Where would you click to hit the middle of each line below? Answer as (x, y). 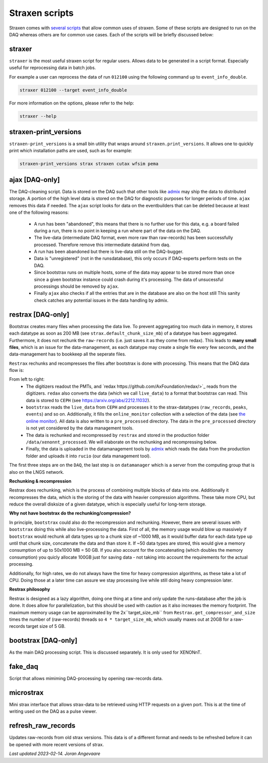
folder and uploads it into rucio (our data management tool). (88, 456)
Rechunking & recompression (40, 481)
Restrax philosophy (30, 590)
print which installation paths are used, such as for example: (71, 151)
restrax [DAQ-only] (39, 314)
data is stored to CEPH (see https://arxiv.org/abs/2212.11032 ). (88, 400)
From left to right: (27, 379)
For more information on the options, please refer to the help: (71, 103)
